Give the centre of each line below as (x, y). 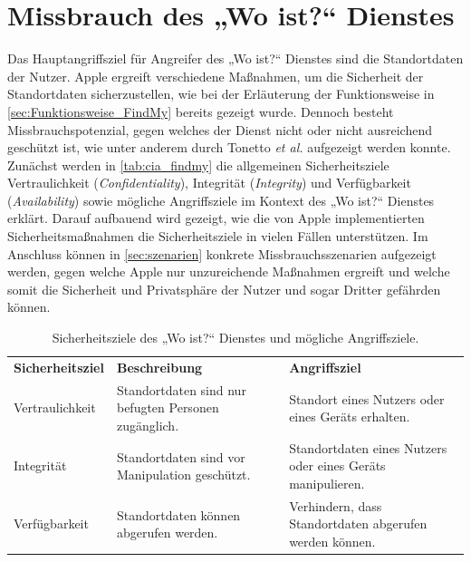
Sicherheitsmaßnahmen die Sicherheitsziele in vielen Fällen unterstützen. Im (218, 236)
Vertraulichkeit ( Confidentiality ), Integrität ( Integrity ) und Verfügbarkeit (209, 183)
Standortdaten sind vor (181, 456)
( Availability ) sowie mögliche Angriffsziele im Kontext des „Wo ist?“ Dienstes (221, 200)
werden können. (332, 541)
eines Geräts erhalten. (350, 417)
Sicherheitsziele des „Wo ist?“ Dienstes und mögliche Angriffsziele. (235, 338)
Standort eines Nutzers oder (367, 398)
